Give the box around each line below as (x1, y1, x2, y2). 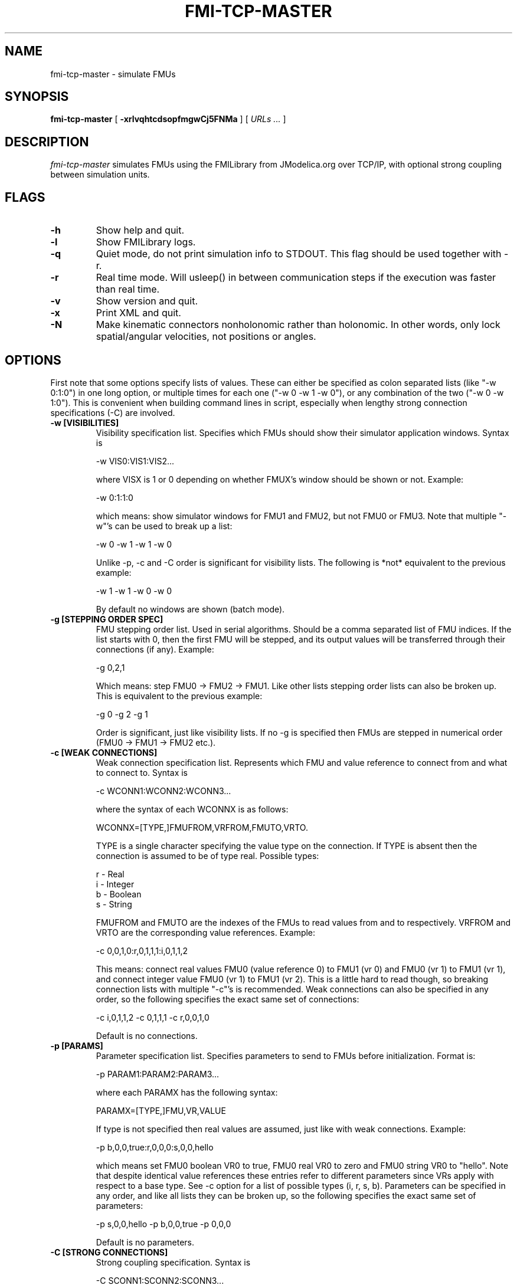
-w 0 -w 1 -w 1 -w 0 (96, 539, 172, 549)
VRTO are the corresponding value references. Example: (96, 927, 316, 937)
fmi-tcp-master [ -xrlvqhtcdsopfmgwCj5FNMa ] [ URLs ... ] (50, 114, 286, 124)
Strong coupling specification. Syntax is (96, 1257, 251, 1267)
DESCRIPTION (5, 134, 89, 149)
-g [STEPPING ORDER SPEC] (50, 614, 163, 624)
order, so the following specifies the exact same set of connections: (96, 994, 359, 1004)
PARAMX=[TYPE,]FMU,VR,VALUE (96, 1105, 226, 1116)
